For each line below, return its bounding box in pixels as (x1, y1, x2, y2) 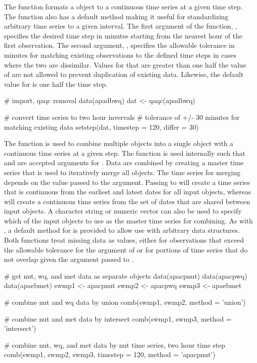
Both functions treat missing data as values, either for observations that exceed (4, 235, 244, 245)
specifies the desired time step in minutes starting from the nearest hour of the (4, 30, 243, 40)
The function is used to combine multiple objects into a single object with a (4, 138, 233, 148)
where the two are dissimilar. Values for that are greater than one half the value (4, 59, 247, 70)
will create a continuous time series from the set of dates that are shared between (4, 196, 250, 206)
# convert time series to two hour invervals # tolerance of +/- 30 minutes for (4, 111, 240, 122)
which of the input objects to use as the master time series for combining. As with (4, 215, 253, 225)
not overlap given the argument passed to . (4, 254, 134, 264)
